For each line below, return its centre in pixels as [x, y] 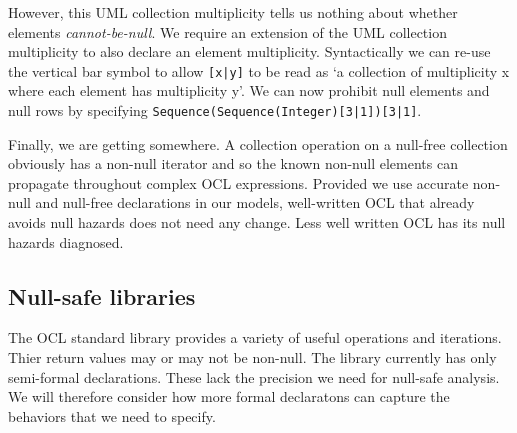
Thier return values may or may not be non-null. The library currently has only [252, 357]
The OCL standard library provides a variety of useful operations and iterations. [255, 337]
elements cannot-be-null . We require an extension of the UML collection [227, 31]
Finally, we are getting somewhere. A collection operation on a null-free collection [258, 143]
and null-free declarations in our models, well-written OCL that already [255, 202]
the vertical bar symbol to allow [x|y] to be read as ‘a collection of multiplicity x [259, 70]
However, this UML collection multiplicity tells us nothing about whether [233, 12]
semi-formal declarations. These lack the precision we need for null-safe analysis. [254, 376]
